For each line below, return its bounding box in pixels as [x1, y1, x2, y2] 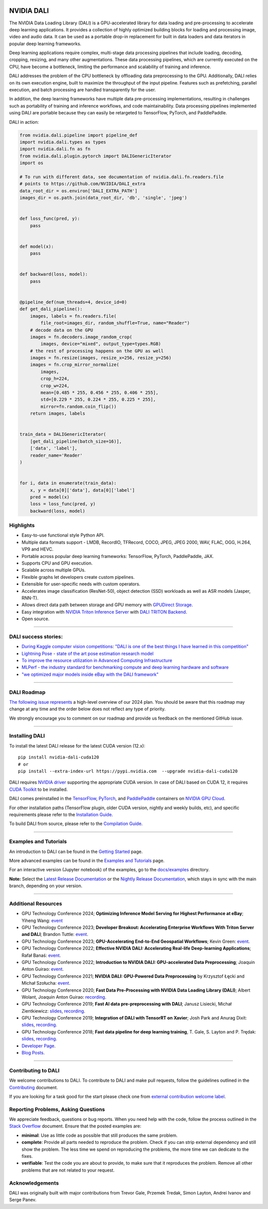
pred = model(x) [30, 494, 69, 500]
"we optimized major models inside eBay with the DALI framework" [21, 671, 159, 677]
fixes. [21, 1153, 33, 1159]
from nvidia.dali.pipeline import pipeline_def [19, 132, 137, 138]
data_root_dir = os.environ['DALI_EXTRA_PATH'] [19, 188, 137, 193]
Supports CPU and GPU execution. [21, 560, 93, 566]
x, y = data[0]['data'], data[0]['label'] [30, 487, 135, 493]
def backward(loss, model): [19, 272, 88, 277]
